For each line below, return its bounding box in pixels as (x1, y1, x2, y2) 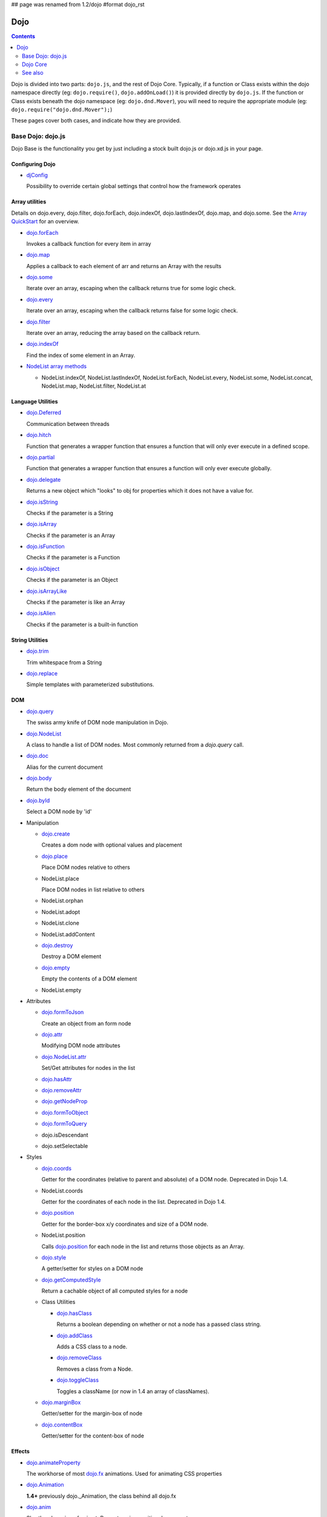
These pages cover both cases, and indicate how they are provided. (11, 117, 181, 124)
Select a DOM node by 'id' (26, 808, 92, 816)
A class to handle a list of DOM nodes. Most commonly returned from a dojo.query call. (26, 741, 244, 748)
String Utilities (11, 636, 48, 643)
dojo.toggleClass (56, 1376, 99, 1384)
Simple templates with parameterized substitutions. (26, 681, 154, 688)
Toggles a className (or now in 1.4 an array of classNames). (56, 1387, 210, 1395)
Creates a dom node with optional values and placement (41, 841, 182, 849)
